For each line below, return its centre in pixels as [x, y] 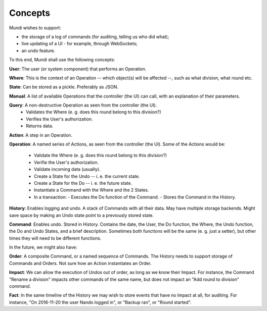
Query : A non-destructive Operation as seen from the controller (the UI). [83, 105]
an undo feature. [38, 51]
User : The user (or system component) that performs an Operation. [78, 69]
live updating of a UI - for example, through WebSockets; [80, 44]
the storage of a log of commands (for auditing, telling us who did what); [95, 37]
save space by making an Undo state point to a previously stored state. [82, 215]
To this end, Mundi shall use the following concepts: [62, 60]
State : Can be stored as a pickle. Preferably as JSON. [64, 87]
